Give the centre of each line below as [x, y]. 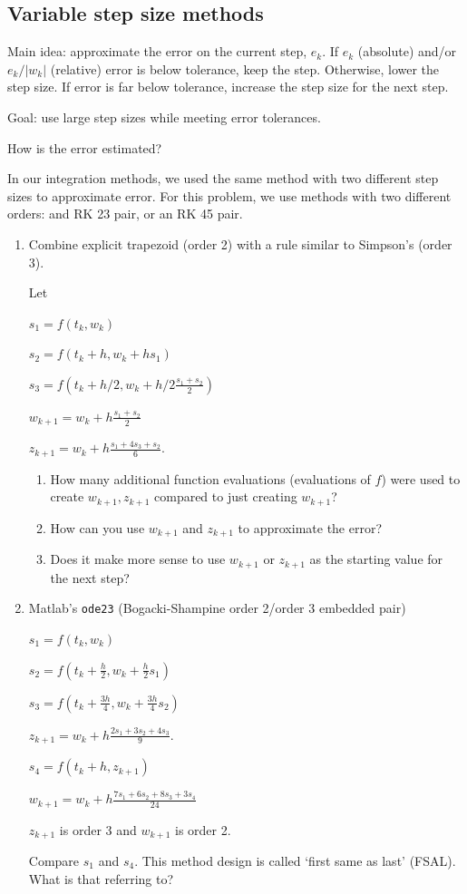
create [67, 496]
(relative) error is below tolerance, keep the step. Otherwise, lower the [245, 68]
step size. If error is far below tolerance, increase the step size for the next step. [228, 87]
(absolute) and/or [407, 51]
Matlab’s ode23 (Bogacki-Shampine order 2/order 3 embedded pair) [217, 608]
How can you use [97, 527]
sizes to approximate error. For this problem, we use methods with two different [229, 195]
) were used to [421, 478]
